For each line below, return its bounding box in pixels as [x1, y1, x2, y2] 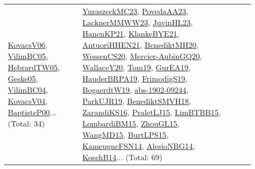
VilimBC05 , [8, 50, 49, 62]
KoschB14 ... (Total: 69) [82, 151, 163, 163]
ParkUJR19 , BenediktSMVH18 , [82, 95, 191, 106]
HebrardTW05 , [8, 62, 60, 73]
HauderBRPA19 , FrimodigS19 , [82, 73, 188, 84]
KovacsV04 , [8, 95, 48, 106]
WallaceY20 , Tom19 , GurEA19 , [82, 62, 191, 73]
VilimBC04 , [8, 84, 49, 95]
